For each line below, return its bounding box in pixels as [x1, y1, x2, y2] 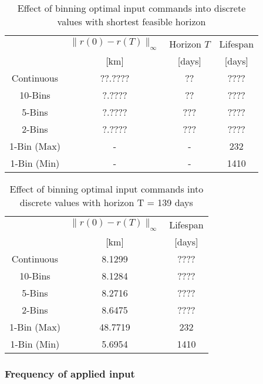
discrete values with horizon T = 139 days [19, 196, 193, 209]
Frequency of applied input [5, 366, 135, 380]
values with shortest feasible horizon [57, 15, 206, 28]
